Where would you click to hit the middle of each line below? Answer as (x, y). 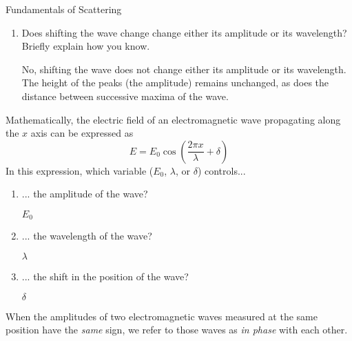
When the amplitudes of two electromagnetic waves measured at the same (162, 316)
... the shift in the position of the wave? (105, 276)
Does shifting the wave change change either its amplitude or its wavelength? (184, 32)
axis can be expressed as (82, 133)
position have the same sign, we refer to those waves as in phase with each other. (177, 330)
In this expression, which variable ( (80, 170)
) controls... (221, 170)
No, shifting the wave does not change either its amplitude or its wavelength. (184, 69)
